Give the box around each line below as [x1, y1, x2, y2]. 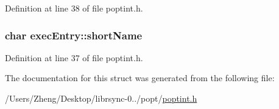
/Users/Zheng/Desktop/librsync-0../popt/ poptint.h [5, 92, 197, 104]
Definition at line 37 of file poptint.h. [5, 51, 143, 64]
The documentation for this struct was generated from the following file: [5, 71, 275, 84]
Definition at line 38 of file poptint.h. [5, 2, 143, 14]
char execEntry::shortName [5, 27, 143, 42]
